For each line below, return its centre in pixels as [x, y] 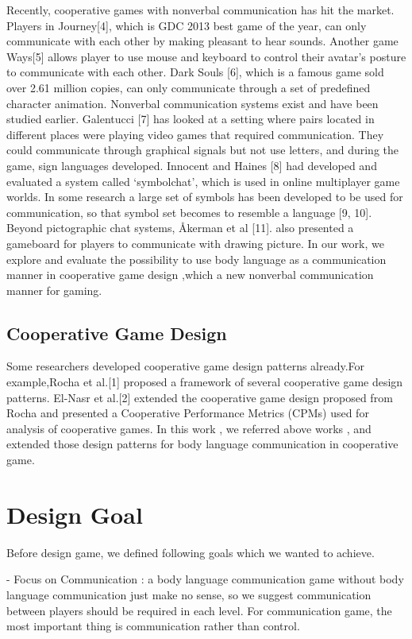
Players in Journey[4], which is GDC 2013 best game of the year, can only [187, 25]
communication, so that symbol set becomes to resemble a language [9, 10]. [189, 212]
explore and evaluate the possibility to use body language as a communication [196, 259]
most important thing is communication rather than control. [153, 626]
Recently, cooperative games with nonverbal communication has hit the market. [200, 10]
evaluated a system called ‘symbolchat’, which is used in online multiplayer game [203, 181]
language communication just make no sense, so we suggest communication [189, 594]
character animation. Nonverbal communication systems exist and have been [193, 103]
